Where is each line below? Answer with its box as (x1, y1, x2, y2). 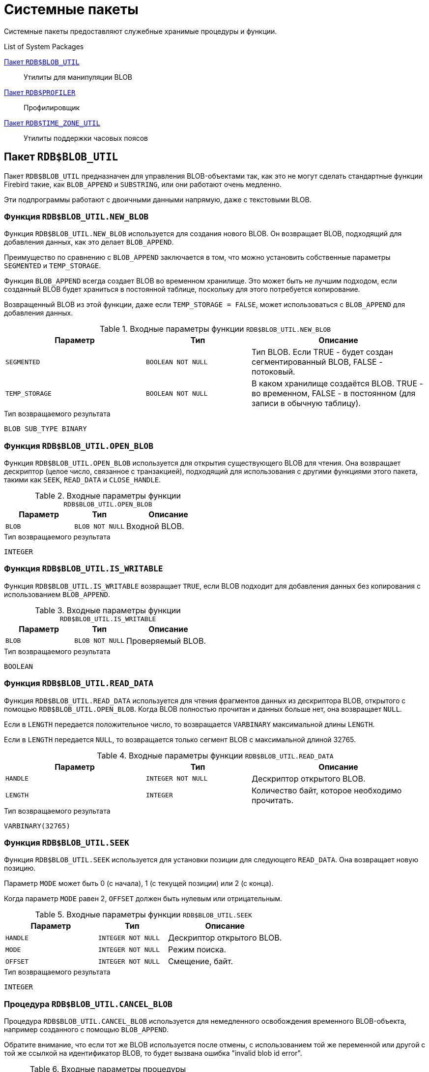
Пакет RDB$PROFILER (4, 88, 76, 96)
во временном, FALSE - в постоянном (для (251, 388, 416, 399)
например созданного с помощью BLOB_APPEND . (4, 1025, 169, 1034)
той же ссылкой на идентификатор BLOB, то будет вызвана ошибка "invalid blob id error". (4, 1049, 302, 1058)
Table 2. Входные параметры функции (35, 491, 181, 501)
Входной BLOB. (126, 521, 184, 532)
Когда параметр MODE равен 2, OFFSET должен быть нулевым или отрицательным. (4, 894, 283, 903)
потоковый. (251, 367, 295, 377)
